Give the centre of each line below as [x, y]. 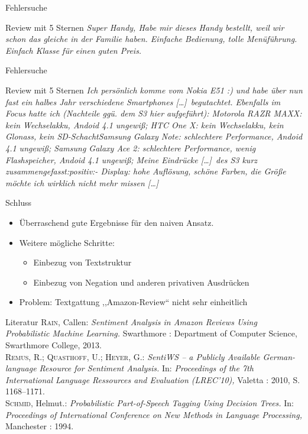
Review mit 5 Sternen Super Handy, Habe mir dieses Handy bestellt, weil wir [145, 27]
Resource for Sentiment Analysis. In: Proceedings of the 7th [146, 368]
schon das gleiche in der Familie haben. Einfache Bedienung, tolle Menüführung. [151, 39]
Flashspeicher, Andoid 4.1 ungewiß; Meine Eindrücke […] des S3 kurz [132, 159]
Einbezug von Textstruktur [82, 262]
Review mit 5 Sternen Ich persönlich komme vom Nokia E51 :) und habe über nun [154, 90]
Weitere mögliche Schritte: [67, 242]
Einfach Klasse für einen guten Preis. [74, 50]
